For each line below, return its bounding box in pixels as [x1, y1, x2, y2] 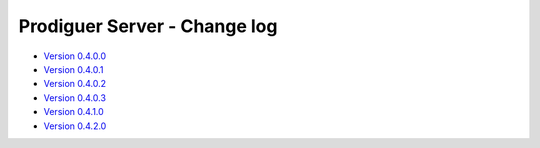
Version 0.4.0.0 [43, 50, 107, 62]
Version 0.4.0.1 [43, 63, 104, 75]
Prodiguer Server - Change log [18, 15, 278, 37]
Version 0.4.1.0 [43, 106, 104, 118]
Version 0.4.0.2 [43, 78, 107, 90]
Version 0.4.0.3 [43, 91, 107, 104]
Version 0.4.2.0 [43, 120, 107, 132]
